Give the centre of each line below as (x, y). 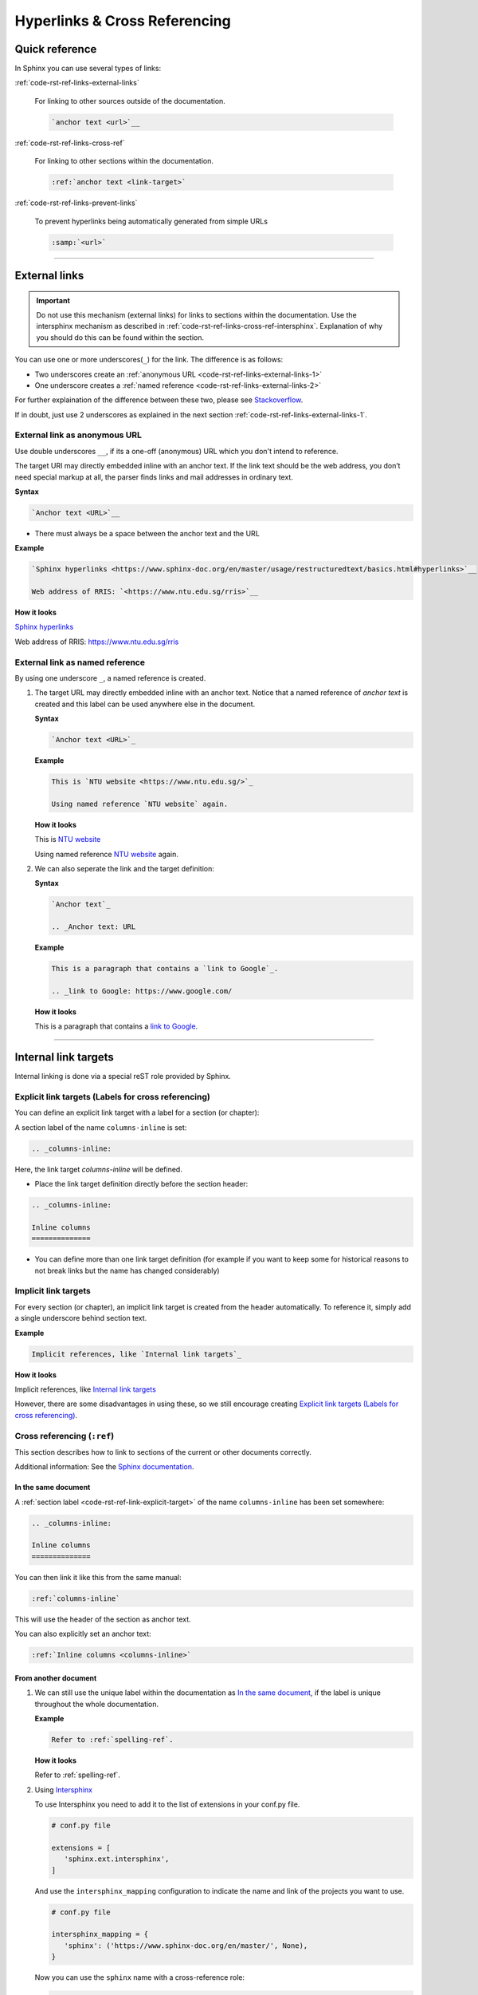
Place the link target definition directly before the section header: (141, 1184)
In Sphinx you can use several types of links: (88, 69)
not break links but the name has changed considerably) (127, 1270)
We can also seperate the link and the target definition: (125, 869)
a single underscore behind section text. (81, 1318)
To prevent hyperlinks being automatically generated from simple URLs (151, 221)
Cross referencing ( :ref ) (65, 1436)
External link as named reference (80, 662)
